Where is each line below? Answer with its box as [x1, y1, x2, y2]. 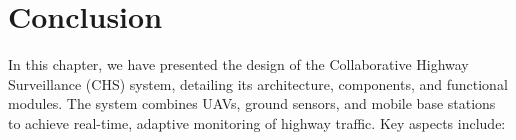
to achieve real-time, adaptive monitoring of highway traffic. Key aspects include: [8, 112, 506, 133]
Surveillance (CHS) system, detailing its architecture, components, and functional [8, 73, 508, 94]
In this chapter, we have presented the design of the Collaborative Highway [8, 54, 469, 75]
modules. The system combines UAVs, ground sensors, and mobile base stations [8, 93, 496, 114]
